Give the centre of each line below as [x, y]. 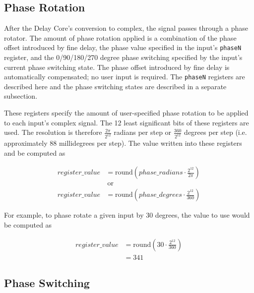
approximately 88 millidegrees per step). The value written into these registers [123, 143]
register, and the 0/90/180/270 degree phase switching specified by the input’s [123, 57]
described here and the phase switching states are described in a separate [115, 86]
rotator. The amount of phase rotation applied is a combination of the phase [120, 37]
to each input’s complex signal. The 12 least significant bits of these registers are [127, 122]
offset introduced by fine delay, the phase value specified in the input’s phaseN [123, 47]
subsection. [21, 96]
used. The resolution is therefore [53, 132]
